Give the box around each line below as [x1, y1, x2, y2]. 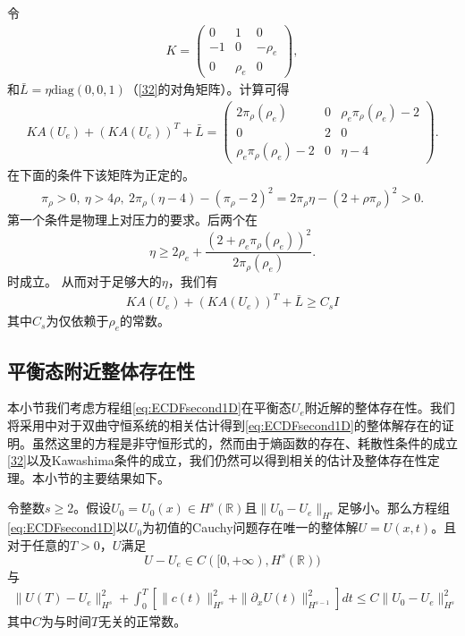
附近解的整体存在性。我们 [304, 398, 455, 417]
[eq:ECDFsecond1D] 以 [7, 518, 129, 537]
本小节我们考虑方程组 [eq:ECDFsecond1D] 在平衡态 [7, 398, 292, 417]
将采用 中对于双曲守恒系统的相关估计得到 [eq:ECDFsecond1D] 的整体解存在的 [7, 415, 442, 434]
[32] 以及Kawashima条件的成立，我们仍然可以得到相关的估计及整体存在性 [7, 451, 427, 470]
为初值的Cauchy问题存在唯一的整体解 [142, 518, 359, 537]
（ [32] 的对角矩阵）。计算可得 [125, 80, 290, 98]
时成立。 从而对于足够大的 [7, 272, 162, 291]
